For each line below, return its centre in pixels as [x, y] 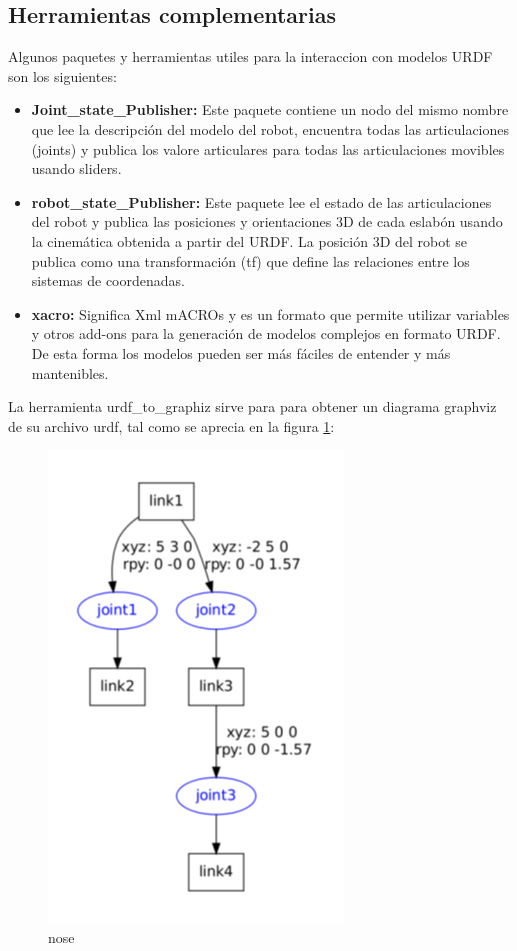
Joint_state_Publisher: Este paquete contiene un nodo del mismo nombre [270, 109]
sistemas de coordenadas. [108, 280]
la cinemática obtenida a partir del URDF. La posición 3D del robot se [249, 240]
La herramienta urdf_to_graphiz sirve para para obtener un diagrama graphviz [252, 406]
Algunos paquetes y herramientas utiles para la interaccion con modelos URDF [250, 56]
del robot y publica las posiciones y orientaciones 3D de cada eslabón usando [267, 221]
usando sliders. [76, 168]
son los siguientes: [62, 75]
